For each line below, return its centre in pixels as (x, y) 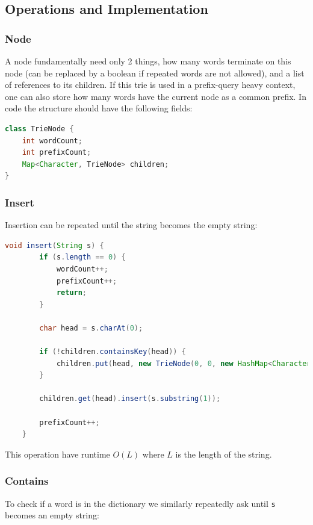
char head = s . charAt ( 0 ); (91, 328)
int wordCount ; (52, 141)
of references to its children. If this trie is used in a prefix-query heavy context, (150, 85)
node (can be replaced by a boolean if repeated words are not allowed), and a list (155, 73)
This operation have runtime (57, 454)
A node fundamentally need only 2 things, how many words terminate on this (148, 61)
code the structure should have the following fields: (99, 108)
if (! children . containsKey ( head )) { (113, 352)
